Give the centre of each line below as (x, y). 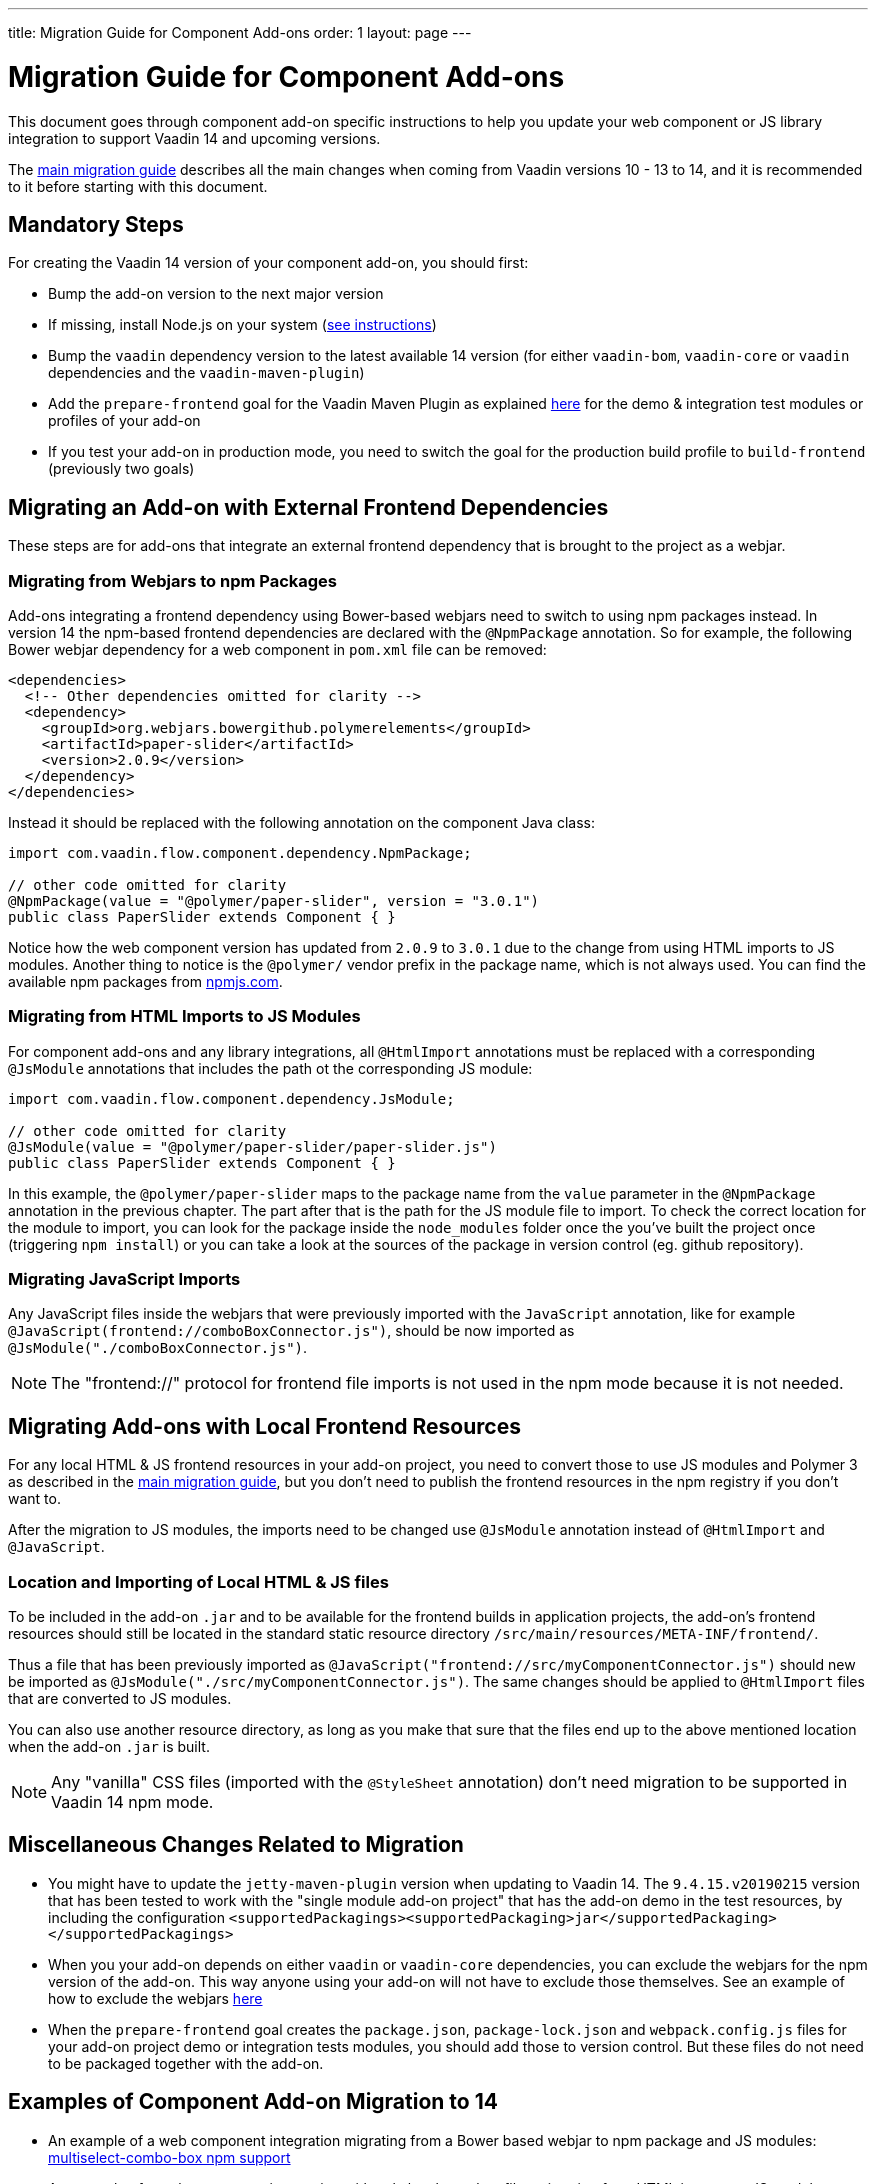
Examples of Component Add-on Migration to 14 (253, 2102)
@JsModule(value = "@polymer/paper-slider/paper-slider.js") (252, 1146)
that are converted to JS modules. (120, 1699)
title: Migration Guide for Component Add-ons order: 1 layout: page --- (240, 32)
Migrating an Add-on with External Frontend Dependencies (308, 507)
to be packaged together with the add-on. (186, 2063)
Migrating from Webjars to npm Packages (173, 580)
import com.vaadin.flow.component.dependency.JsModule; (231, 1098)
